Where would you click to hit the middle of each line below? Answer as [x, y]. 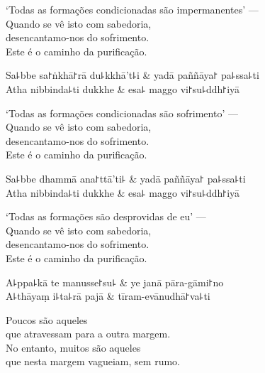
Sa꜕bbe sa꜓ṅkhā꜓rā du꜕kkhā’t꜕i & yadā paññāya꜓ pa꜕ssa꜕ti [132, 75]
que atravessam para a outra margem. [88, 334]
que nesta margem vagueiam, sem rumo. [93, 361]
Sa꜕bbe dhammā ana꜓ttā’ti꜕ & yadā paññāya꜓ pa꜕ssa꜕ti [126, 178]
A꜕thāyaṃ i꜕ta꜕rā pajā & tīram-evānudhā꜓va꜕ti [108, 296]
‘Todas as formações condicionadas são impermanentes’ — [132, 9]
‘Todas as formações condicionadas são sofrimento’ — [122, 113]
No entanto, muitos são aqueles [73, 347]
